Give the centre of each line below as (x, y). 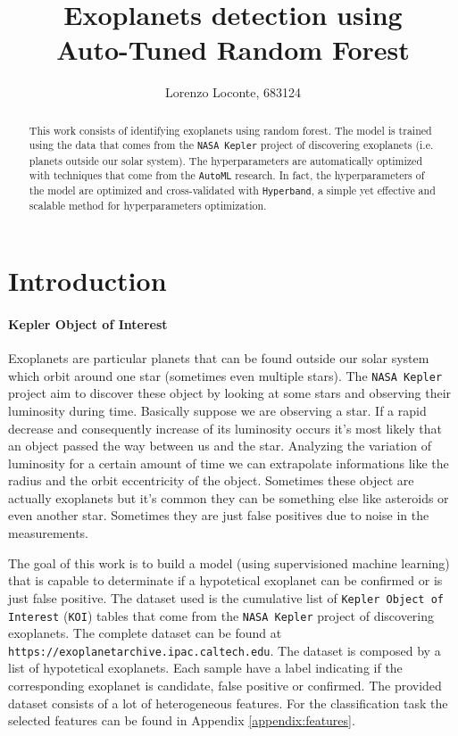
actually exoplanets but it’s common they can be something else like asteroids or (229, 497)
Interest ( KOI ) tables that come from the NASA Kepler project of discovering (221, 615)
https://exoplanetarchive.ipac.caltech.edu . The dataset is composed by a (225, 650)
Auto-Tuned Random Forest (233, 50)
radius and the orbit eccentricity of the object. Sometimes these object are (211, 480)
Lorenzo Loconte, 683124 (233, 92)
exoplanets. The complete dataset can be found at (145, 633)
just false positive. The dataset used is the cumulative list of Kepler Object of (226, 597)
